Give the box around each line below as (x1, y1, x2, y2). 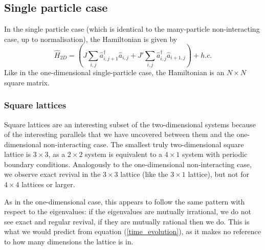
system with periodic (182, 149, 248, 160)
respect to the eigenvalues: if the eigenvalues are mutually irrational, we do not (4, 206, 251, 217)
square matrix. (4, 77, 50, 87)
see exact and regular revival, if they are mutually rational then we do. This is (4, 216, 250, 226)
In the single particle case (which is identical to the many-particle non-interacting (4, 24, 260, 34)
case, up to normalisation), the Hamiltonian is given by (4, 33, 178, 44)
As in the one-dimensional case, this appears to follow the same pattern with (4, 196, 245, 207)
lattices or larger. (21, 179, 75, 190)
